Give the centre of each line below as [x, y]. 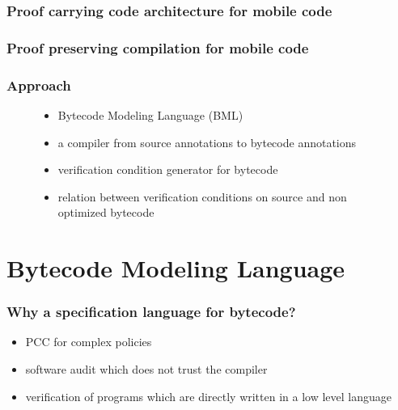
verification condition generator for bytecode [168, 169]
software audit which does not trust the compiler [146, 369]
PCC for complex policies [89, 342]
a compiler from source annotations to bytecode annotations [207, 142]
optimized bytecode [106, 212]
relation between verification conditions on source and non [202, 196]
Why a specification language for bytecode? [151, 312]
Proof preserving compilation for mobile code [158, 47]
